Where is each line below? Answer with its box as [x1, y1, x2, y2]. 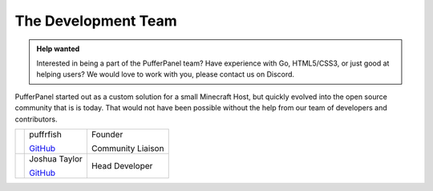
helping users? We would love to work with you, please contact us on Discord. [36, 70, 295, 79]
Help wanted [36, 44, 80, 54]
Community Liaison [91, 142, 164, 153]
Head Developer [91, 160, 153, 171]
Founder [91, 129, 123, 140]
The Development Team [14, 12, 178, 30]
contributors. [14, 114, 58, 124]
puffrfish [29, 129, 62, 140]
